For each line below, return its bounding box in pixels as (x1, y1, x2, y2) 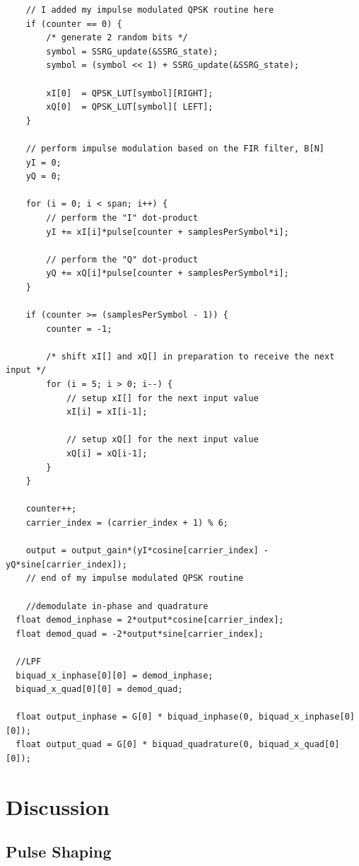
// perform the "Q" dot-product (46, 254, 199, 265)
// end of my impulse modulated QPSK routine (25, 573, 244, 584)
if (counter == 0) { (25, 18, 122, 29)
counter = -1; (46, 323, 112, 334)
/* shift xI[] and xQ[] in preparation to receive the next (46, 351, 335, 362)
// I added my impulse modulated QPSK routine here (25, 5, 274, 15)
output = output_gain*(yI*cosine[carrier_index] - (25, 545, 269, 556)
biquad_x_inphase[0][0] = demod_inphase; (16, 670, 213, 681)
